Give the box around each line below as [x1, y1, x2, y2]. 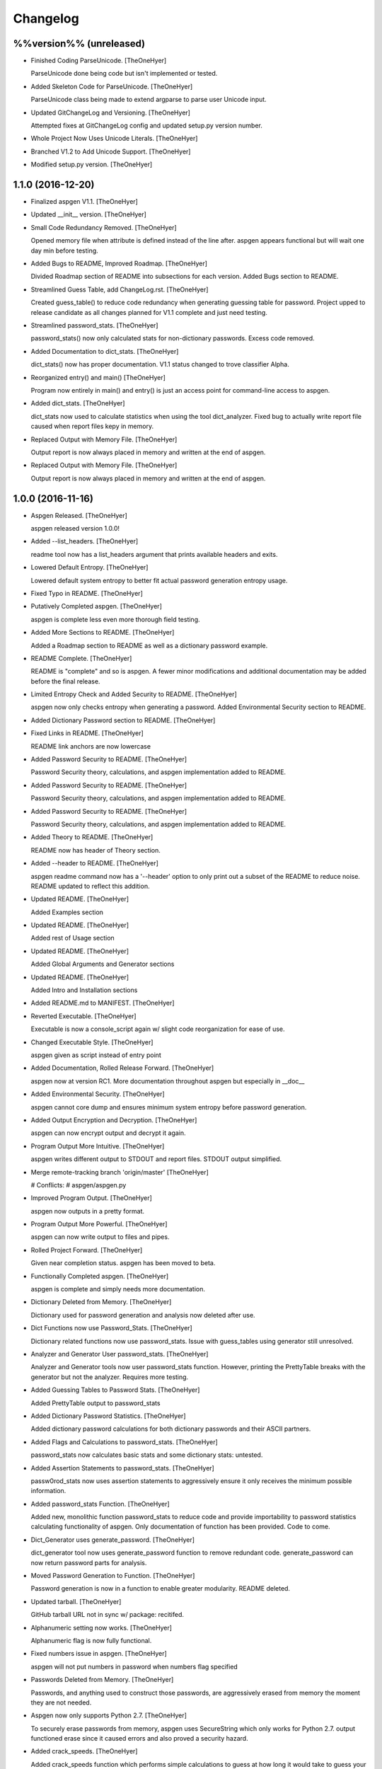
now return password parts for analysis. [30, 1558, 147, 1567]
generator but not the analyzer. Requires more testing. [30, 1373, 189, 1381]
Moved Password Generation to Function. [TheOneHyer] [30, 1572, 195, 1580]
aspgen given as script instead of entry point [30, 1051, 162, 1059]
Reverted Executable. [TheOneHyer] [30, 1012, 137, 1020]
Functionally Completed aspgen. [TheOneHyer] [30, 1272, 169, 1280]
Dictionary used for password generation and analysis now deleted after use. [30, 1310, 255, 1319]
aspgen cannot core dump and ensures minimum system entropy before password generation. [30, 1102, 307, 1111]
